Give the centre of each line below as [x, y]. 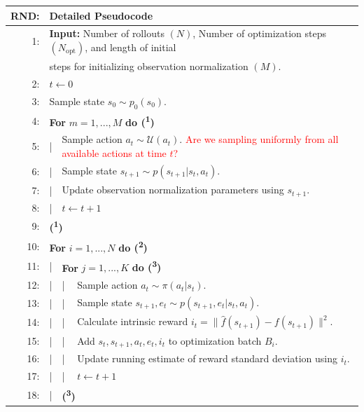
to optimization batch [215, 340]
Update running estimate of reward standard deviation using [207, 358]
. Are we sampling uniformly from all [259, 139]
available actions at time [114, 153]
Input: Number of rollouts [107, 33]
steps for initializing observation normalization [149, 66]
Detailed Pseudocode [101, 15]
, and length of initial [131, 47]
